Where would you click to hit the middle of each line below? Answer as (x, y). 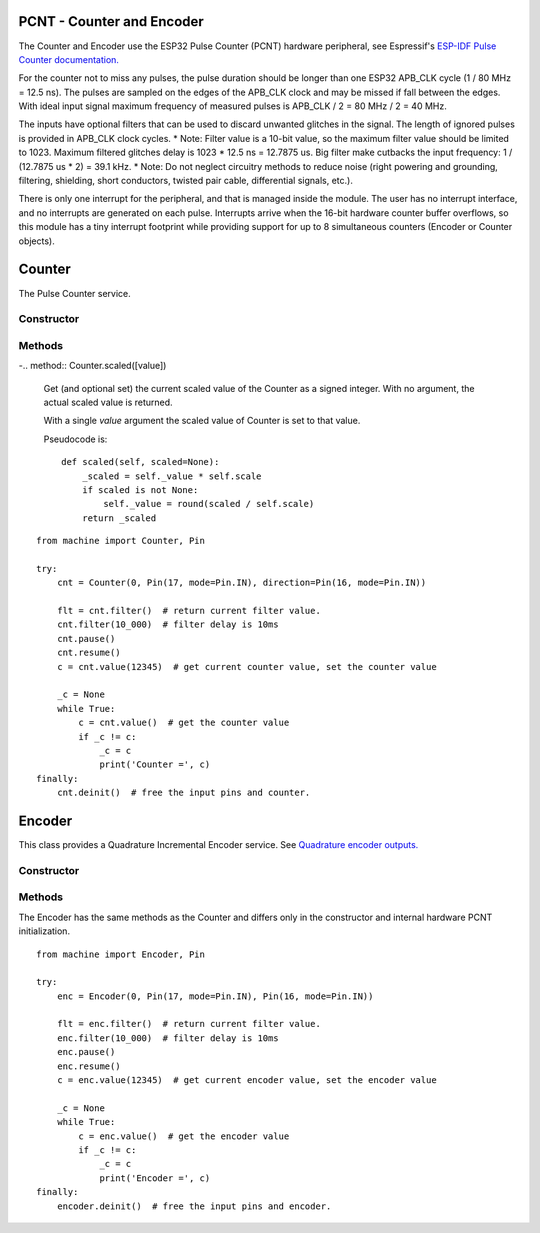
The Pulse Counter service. (74, 293)
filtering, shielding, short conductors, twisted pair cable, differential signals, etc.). (186, 181)
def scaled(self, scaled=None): (140, 462)
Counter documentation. (69, 59)
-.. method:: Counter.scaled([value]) (92, 366)
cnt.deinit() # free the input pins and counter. (183, 793)
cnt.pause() (86, 638)
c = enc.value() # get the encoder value (184, 1136)
